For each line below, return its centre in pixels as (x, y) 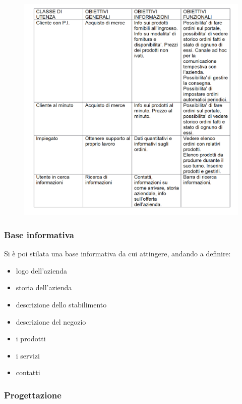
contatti (28, 372)
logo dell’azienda (41, 270)
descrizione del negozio (51, 321)
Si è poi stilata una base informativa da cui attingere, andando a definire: (117, 254)
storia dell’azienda (44, 287)
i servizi (28, 355)
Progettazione (33, 395)
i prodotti (31, 339)
